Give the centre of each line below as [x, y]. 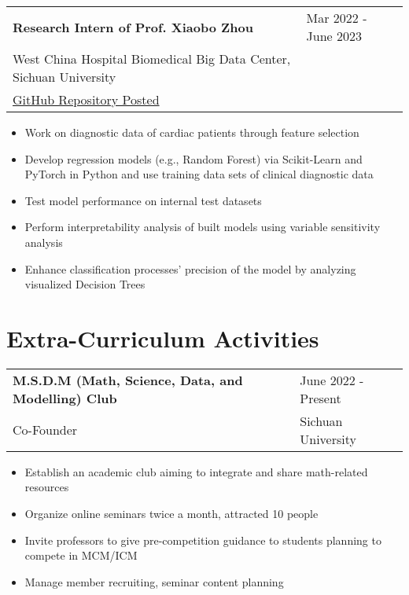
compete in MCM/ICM [81, 555]
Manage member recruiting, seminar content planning [154, 581]
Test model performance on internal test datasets [143, 200]
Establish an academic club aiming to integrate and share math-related [196, 471]
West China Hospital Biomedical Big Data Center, [152, 59]
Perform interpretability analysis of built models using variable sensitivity [203, 227]
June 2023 [334, 36]
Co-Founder [45, 430]
